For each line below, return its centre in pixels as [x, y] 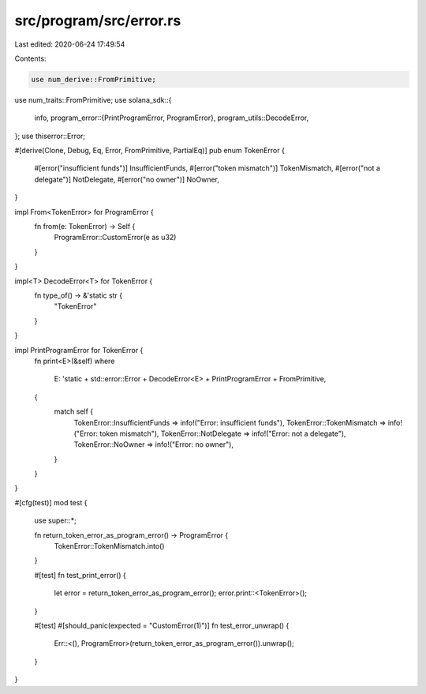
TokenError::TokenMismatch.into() [109, 546]
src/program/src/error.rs [98, 21]
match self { [74, 411]
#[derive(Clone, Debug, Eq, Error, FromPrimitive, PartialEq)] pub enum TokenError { [150, 151]
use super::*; [55, 520]
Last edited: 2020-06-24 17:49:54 [70, 44]
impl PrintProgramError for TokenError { [79, 350]
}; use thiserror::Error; [50, 136]
